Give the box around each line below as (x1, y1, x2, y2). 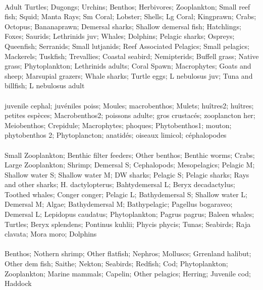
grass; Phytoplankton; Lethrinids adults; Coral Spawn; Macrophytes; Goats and (5, 61, 251, 71)
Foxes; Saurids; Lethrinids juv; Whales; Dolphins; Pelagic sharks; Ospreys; (5, 31, 235, 41)
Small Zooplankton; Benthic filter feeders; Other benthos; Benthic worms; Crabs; (5, 149, 255, 160)
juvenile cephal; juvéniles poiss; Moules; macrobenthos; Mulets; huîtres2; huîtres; (5, 100, 254, 110)
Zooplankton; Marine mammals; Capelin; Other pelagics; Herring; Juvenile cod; (5, 268, 251, 278)
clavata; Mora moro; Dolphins (5, 228, 97, 239)
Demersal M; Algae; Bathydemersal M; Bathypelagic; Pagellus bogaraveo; (5, 199, 233, 209)
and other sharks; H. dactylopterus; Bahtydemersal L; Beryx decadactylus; (5, 179, 235, 190)
